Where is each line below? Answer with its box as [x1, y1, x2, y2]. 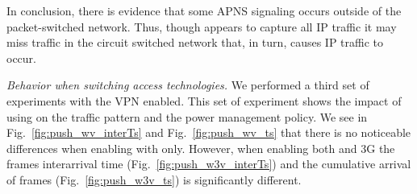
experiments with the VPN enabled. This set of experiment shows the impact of [6, 92, 402, 109]
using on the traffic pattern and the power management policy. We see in [6, 108, 368, 125]
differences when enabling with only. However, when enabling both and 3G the [6, 139, 395, 156]
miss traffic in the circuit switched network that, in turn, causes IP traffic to [6, 34, 384, 51]
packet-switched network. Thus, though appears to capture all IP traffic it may [6, 18, 397, 35]
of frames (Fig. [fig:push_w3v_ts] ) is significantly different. [6, 171, 302, 188]
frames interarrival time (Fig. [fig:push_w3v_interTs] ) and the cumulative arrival [6, 155, 411, 172]
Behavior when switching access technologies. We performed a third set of [6, 76, 369, 93]
